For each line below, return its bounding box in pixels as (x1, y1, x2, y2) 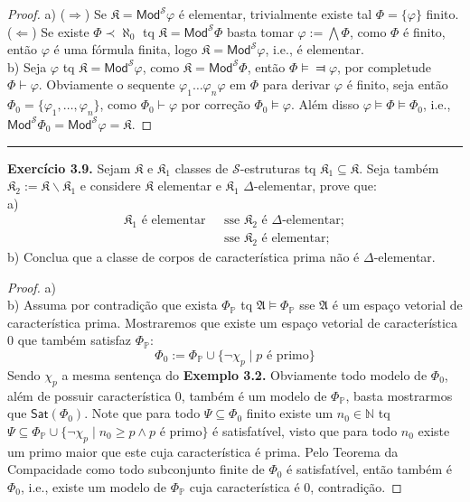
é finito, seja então (346, 75, 448, 94)
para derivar (262, 75, 331, 94)
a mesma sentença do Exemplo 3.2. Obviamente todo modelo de (61, 365, 428, 384)
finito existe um (246, 404, 334, 423)
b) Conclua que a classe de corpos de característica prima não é (7, 247, 360, 265)
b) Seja (7, 57, 47, 76)
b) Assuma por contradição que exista (7, 295, 218, 314)
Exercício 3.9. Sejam (7, 158, 131, 177)
